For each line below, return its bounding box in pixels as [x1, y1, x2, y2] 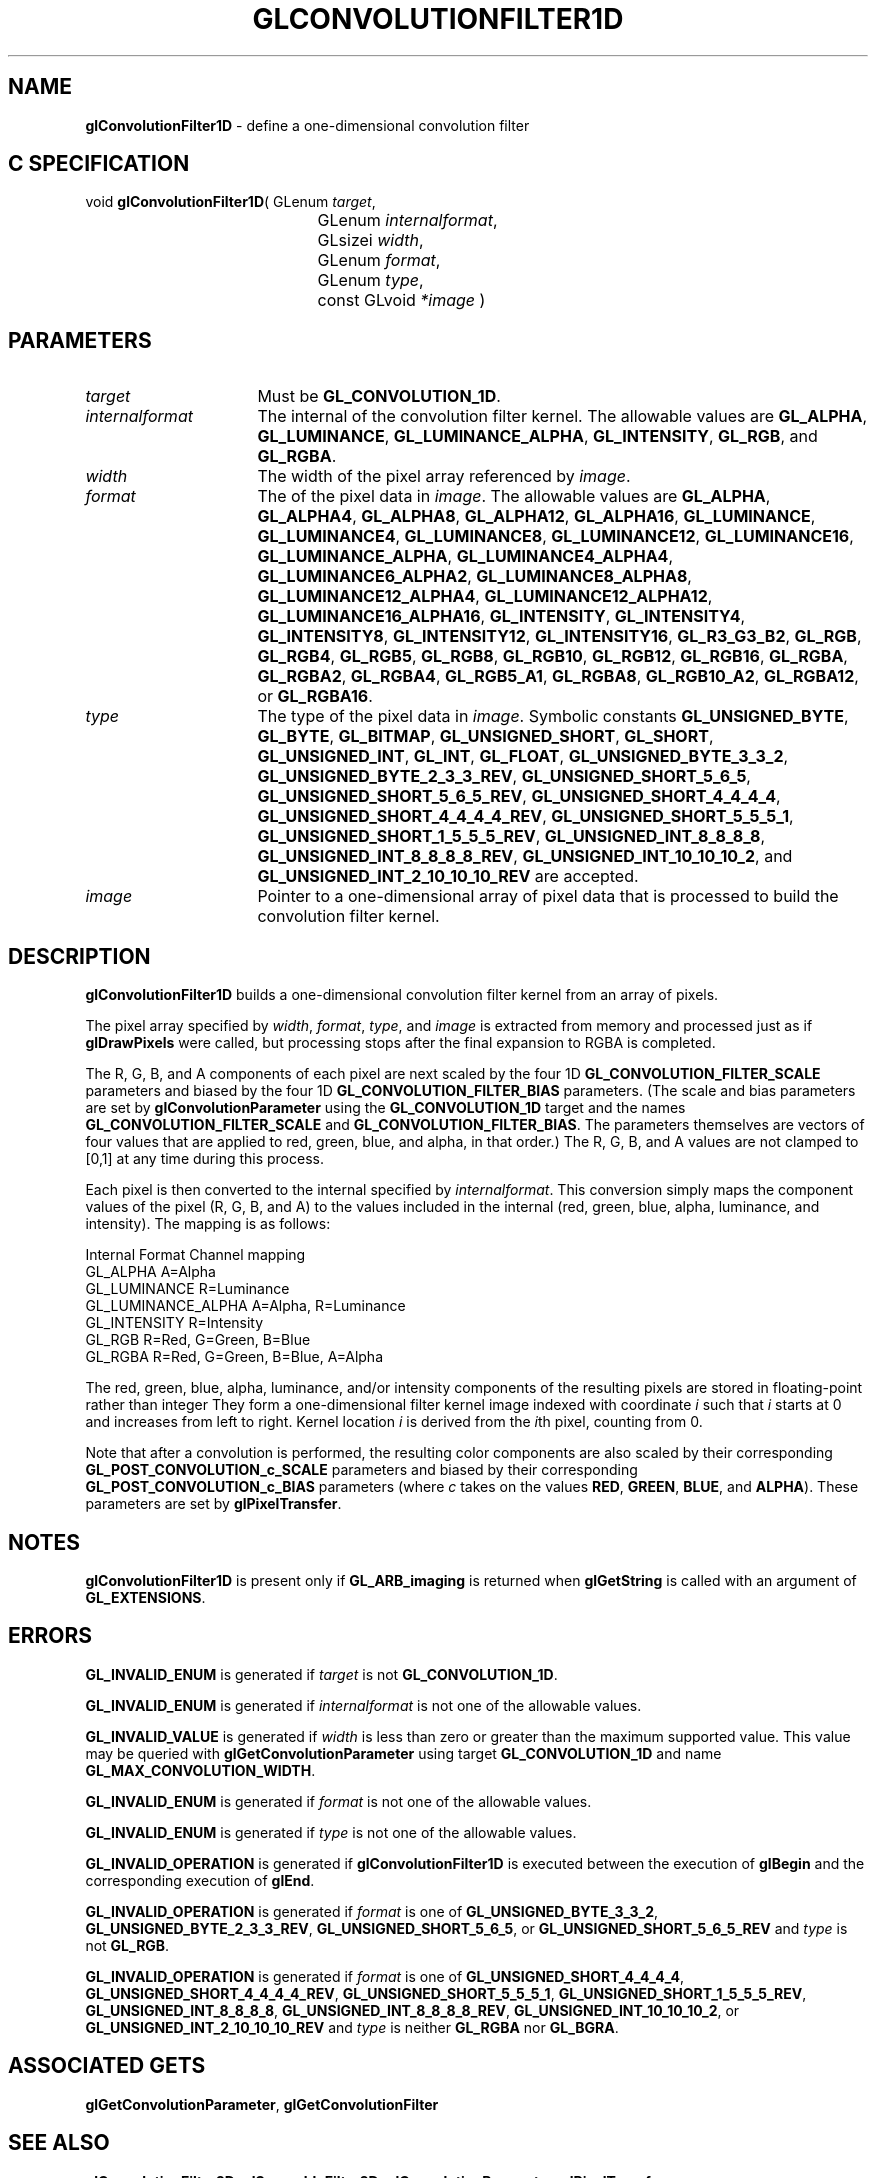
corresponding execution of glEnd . [85, 1871, 315, 1889]
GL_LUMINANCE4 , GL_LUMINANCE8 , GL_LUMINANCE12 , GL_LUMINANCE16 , [257, 526, 854, 547]
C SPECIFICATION [8, 151, 190, 177]
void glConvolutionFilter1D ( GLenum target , [85, 193, 376, 211]
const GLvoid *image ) [317, 290, 486, 311]
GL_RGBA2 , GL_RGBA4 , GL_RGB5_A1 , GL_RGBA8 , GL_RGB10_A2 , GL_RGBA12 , [257, 666, 859, 687]
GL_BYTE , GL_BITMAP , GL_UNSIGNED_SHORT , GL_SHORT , [257, 726, 714, 747]
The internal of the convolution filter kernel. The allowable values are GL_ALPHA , [257, 406, 868, 427]
